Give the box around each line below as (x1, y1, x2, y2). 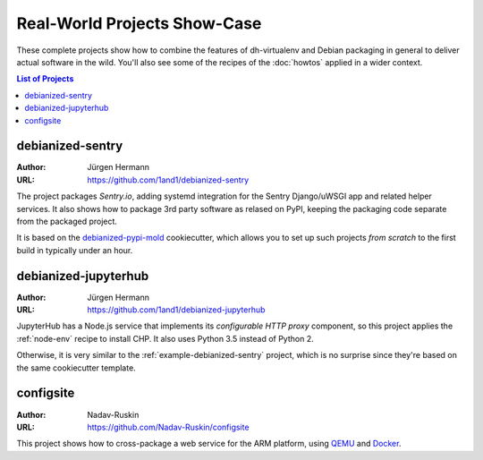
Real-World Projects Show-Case (16, 13, 262, 33)
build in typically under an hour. (16, 244, 133, 255)
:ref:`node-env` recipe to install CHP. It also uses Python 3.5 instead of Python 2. (16, 333, 314, 344)
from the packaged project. (16, 216, 118, 226)
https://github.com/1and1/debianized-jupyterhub (87, 304, 266, 315)
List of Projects (16, 73, 74, 84)
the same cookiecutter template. (16, 362, 136, 373)
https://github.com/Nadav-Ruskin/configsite (87, 422, 250, 432)
